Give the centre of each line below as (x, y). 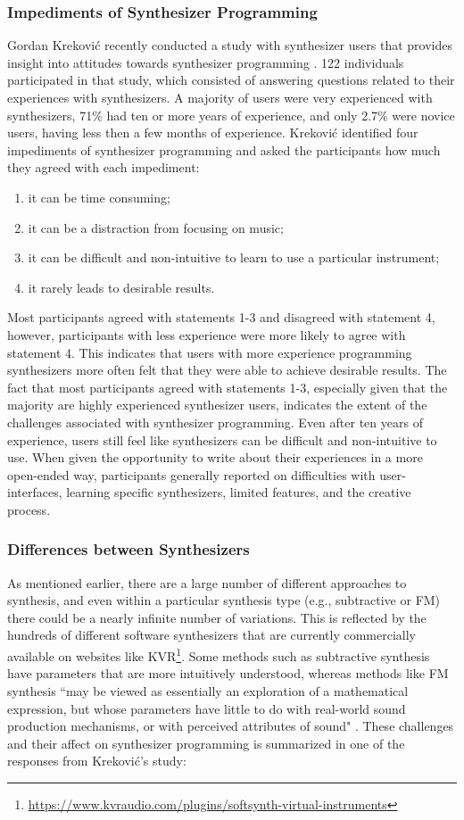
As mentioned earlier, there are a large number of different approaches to (207, 582)
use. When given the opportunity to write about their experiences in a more (215, 457)
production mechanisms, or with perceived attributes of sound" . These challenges (231, 726)
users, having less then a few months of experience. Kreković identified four (213, 133)
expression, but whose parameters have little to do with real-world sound (207, 708)
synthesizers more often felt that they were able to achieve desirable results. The (227, 370)
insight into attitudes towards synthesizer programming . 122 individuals (206, 62)
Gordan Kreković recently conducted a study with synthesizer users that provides (230, 45)
